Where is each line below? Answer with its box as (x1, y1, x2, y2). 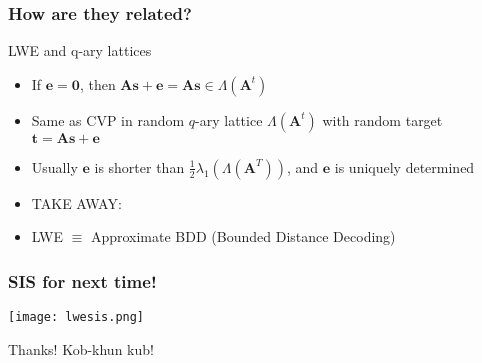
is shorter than (94, 156, 185, 177)
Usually (31, 156, 78, 177)
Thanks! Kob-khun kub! (8, 338, 154, 359)
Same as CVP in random (31, 109, 185, 130)
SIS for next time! (8, 268, 157, 293)
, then (79, 73, 116, 94)
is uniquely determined (334, 156, 475, 177)
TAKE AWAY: (31, 192, 122, 213)
